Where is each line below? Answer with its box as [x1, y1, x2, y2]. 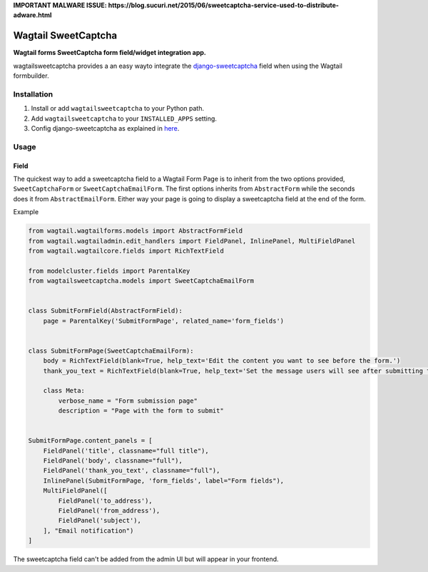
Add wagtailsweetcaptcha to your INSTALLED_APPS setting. [31, 114, 218, 123]
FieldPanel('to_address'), [58, 496, 153, 505]
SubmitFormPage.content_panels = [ [28, 436, 153, 445]
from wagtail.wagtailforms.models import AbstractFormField [28, 227, 243, 235]
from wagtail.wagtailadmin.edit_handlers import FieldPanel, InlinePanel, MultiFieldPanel [28, 236, 356, 245]
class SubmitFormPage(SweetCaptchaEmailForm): [28, 346, 194, 355]
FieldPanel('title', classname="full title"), [43, 446, 210, 455]
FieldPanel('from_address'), [58, 507, 160, 515]
